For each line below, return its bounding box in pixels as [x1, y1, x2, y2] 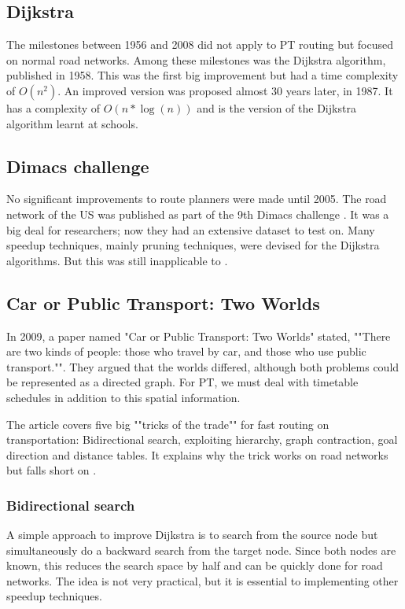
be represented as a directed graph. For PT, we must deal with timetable [6, 374, 359, 390]
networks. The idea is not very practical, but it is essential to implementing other [6, 572, 399, 589]
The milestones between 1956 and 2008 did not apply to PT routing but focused [6, 36, 394, 53]
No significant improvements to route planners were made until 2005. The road [6, 190, 387, 207]
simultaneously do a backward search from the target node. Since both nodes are [6, 541, 396, 558]
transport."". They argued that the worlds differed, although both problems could [6, 358, 399, 375]
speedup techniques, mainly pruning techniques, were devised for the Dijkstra [6, 237, 380, 253]
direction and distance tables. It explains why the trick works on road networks [6, 446, 388, 463]
